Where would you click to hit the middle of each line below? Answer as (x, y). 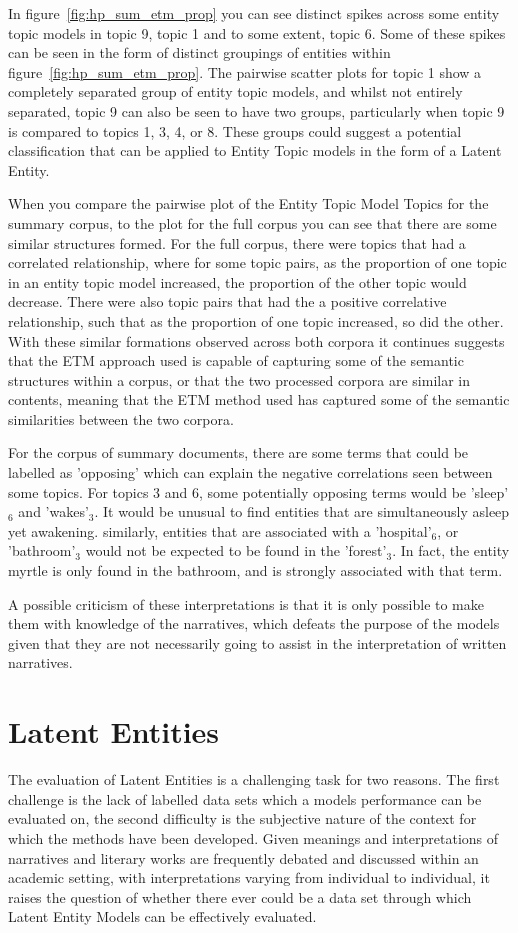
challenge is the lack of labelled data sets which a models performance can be (245, 798)
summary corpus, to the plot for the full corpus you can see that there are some (252, 222)
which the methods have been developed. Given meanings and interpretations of (253, 837)
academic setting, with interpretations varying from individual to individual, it (249, 877)
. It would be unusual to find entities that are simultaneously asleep (302, 511)
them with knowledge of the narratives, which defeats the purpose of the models (254, 623)
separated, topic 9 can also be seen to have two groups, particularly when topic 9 (256, 110)
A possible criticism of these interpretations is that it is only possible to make (246, 603)
